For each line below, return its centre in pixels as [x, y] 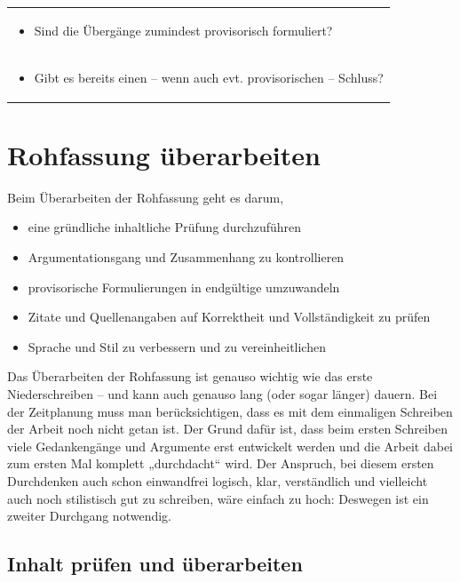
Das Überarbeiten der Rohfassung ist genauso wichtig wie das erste [190, 376]
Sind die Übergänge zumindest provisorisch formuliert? [183, 30]
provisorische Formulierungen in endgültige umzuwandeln [184, 287]
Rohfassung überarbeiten [164, 154]
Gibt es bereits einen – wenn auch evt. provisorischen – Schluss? [209, 77]
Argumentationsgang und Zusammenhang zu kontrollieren [186, 257]
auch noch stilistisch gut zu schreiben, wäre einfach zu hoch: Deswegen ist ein [218, 498]
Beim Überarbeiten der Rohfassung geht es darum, [146, 197]
